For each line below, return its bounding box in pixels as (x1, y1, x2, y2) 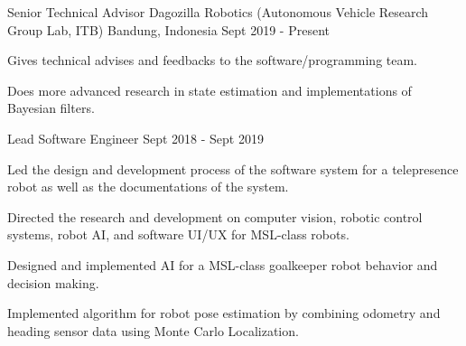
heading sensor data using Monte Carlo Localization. (7, 321, 299, 340)
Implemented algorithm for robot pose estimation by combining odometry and (7, 304, 441, 323)
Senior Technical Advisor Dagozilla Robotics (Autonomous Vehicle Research (7, 3, 429, 21)
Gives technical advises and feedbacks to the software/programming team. (7, 51, 418, 70)
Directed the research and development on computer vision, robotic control (7, 207, 423, 226)
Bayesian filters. (7, 98, 95, 117)
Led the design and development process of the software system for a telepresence (7, 159, 459, 178)
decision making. (7, 273, 99, 292)
